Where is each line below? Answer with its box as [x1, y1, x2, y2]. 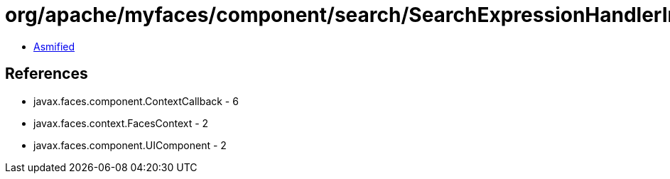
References [5, 65, 88, 83]
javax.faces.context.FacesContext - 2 [33, 116, 209, 129]
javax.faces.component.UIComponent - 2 [33, 139, 227, 151]
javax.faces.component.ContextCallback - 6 [33, 94, 239, 107]
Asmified [33, 40, 75, 53]
